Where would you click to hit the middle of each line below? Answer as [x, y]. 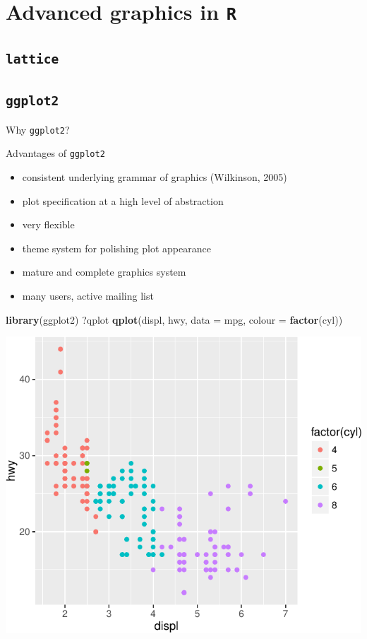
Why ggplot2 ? [38, 129]
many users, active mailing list [88, 295]
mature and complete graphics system [104, 272]
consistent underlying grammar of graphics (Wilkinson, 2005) [155, 176]
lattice [32, 59]
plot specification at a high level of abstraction [123, 200]
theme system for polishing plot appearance [116, 248]
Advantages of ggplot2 [55, 153]
